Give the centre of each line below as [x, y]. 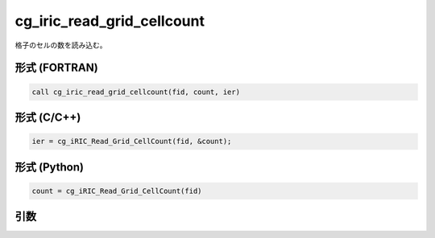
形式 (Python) [50, 167]
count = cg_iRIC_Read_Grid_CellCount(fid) [117, 191]
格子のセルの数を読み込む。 [61, 45]
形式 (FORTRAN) [56, 68]
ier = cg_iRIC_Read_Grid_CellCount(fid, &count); [132, 142]
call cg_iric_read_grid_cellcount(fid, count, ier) [136, 92]
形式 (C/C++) [48, 117]
